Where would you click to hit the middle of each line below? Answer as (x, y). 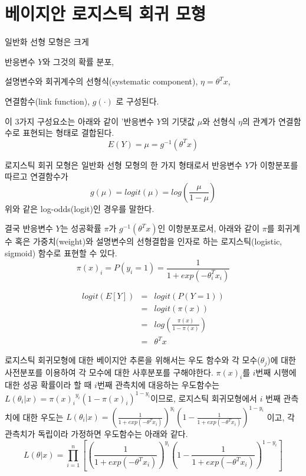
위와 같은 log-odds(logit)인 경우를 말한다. (80, 208)
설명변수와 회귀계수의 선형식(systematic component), (101, 81)
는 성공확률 (81, 228)
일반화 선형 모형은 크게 (47, 42)
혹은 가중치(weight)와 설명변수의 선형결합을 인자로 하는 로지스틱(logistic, (149, 241)
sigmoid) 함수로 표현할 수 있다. (61, 253)
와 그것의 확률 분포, (78, 61)
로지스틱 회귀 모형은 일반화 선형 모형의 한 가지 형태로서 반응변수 (124, 164)
